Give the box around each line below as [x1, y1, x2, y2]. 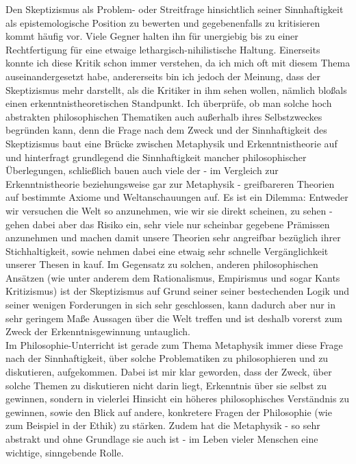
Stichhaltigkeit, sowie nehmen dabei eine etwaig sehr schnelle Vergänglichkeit [5, 243, 329, 258]
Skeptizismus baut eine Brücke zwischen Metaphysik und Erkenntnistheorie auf [5, 136, 338, 150]
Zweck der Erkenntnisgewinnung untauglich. [5, 324, 190, 339]
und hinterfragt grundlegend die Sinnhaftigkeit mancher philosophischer [5, 149, 307, 164]
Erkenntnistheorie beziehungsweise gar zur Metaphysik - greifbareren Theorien [5, 176, 335, 191]
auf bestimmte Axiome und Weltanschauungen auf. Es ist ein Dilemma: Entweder [5, 190, 348, 204]
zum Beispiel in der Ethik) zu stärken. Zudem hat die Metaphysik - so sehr [5, 418, 320, 432]
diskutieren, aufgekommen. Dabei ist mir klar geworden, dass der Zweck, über [5, 365, 332, 379]
